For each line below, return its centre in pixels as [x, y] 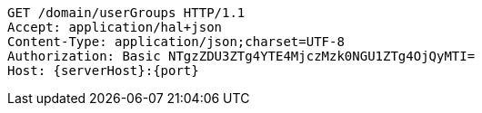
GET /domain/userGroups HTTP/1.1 [126, 13]
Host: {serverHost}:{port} [103, 71]
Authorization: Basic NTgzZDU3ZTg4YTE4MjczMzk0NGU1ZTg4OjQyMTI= [241, 56]
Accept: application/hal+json [115, 27]
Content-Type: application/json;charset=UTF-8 [176, 42]
